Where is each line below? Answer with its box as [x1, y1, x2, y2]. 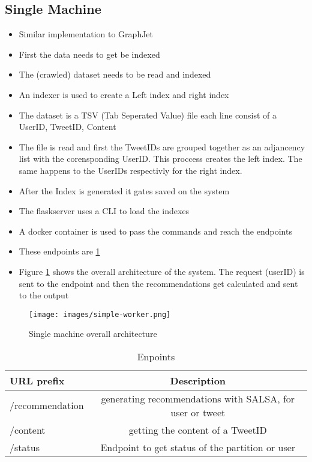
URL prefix [10, 373, 65, 387]
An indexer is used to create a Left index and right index [19, 88, 229, 100]
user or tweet [170, 405, 226, 419]
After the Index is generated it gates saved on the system [19, 184, 230, 197]
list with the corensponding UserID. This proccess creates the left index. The [19, 152, 302, 165]
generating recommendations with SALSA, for [101, 391, 295, 405]
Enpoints [137, 349, 175, 363]
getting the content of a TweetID [128, 422, 267, 437]
